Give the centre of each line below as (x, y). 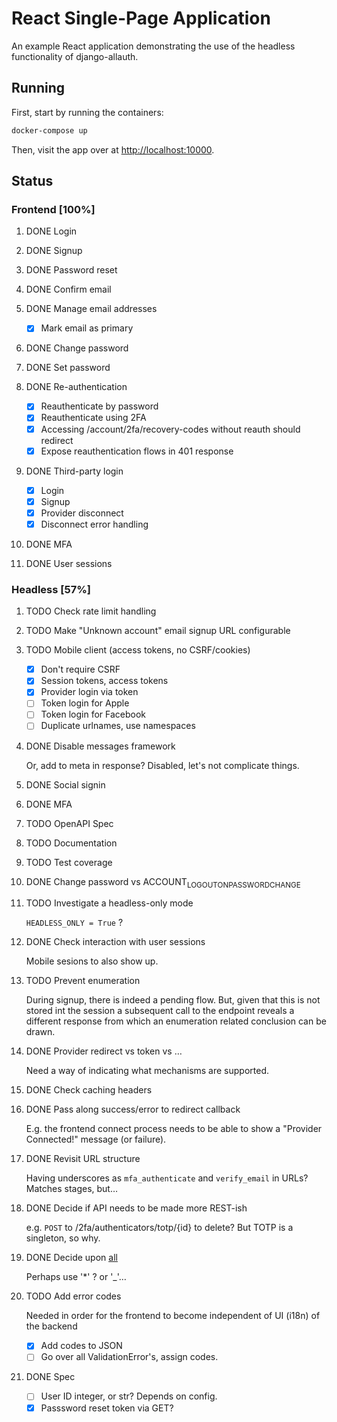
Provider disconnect (82, 513)
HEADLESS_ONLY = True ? (74, 923)
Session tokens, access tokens (104, 681)
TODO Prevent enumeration (83, 981)
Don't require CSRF (80, 669)
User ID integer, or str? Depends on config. (129, 1396)
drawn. (40, 1032)
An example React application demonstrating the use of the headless (153, 46)
